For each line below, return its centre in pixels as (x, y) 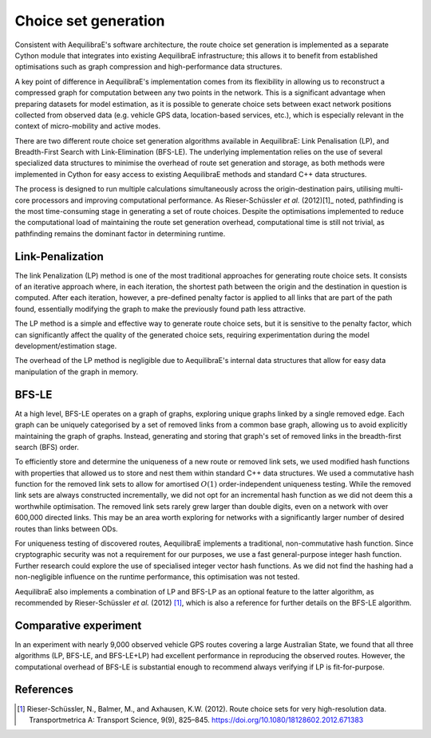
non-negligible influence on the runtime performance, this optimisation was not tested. (157, 577)
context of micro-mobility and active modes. (88, 126)
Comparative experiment (78, 625)
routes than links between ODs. (67, 529)
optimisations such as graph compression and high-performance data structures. (148, 67)
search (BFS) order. (47, 447)
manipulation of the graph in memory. (77, 372)
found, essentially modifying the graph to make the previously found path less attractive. (160, 309)
